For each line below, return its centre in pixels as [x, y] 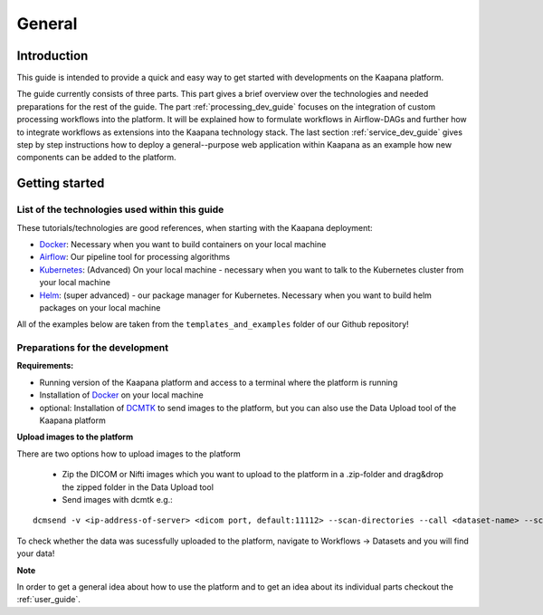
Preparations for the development [93, 348]
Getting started [61, 183]
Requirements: [45, 366]
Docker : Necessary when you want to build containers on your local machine [183, 244]
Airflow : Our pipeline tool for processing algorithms [135, 257]
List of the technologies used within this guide [120, 210]
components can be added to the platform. [96, 158]
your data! [36, 553]
